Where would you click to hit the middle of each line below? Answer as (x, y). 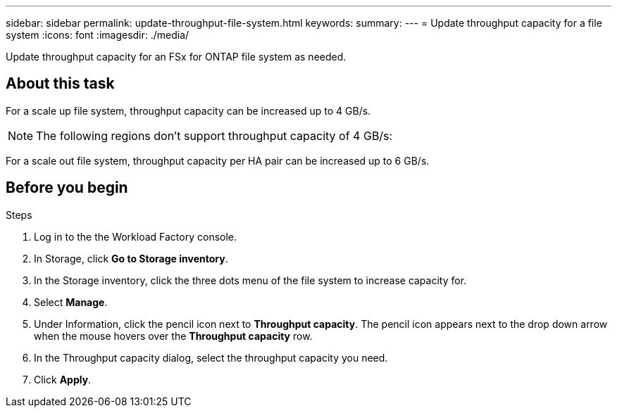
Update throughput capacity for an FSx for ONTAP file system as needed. (176, 57)
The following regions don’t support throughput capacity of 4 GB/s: (214, 135)
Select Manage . (71, 302)
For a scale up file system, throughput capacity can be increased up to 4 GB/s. (188, 110)
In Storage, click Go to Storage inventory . (131, 258)
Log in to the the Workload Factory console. (136, 236)
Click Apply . (63, 379)
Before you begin (67, 188)
